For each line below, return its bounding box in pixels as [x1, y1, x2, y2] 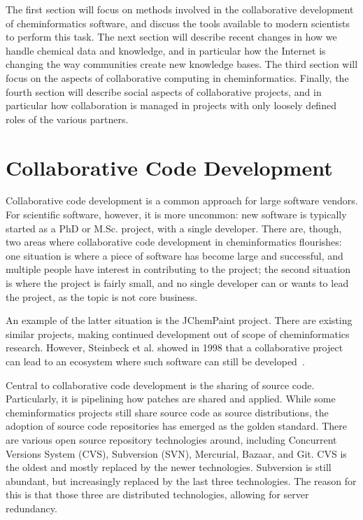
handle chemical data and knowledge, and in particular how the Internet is [6, 43, 326, 57]
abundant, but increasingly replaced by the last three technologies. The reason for [6, 473, 357, 488]
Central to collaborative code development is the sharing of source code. [6, 377, 315, 392]
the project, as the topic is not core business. [6, 289, 198, 304]
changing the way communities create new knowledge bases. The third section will [6, 57, 358, 71]
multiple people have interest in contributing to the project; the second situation [6, 262, 351, 276]
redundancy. [6, 500, 57, 515]
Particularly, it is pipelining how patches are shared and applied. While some [6, 391, 336, 406]
